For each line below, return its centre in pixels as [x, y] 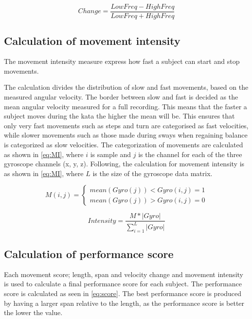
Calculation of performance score [89, 253]
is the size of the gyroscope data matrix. [153, 173]
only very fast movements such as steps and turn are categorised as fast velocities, [126, 125]
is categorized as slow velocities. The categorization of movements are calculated [124, 145]
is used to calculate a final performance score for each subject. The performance [123, 284]
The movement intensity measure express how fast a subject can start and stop [122, 61]
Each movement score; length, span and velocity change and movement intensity [124, 274]
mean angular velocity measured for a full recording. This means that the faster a [126, 106]
